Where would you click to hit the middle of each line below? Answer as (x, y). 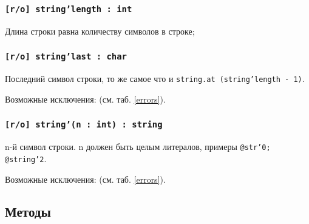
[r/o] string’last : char (66, 57)
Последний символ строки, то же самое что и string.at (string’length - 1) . (155, 79)
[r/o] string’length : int (69, 9)
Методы (28, 212)
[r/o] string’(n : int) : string (84, 125)
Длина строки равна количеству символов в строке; (100, 31)
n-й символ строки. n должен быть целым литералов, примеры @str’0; (138, 147)
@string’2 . (26, 158)
